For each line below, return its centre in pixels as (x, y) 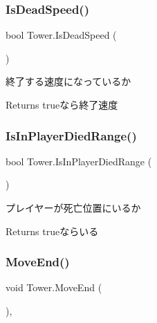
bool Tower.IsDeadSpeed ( (61, 35)
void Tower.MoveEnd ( (54, 287)
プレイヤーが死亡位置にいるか (73, 207)
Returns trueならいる (52, 231)
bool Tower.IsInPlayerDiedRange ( (79, 161)
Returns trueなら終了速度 (62, 104)
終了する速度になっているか (68, 81)
